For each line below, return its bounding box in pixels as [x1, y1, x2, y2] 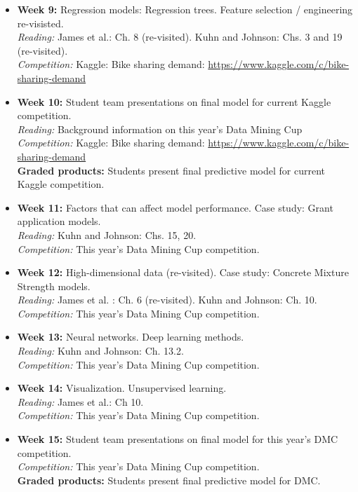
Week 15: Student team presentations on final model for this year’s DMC [17, 432, 338, 446]
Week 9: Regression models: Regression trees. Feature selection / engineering [17, 2, 353, 16]
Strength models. [17, 278, 91, 293]
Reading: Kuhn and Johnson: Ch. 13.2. [17, 343, 184, 358]
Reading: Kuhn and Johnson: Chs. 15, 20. [17, 227, 197, 242]
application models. [17, 214, 101, 228]
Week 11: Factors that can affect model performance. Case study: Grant [17, 200, 333, 214]
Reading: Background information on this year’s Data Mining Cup [17, 121, 303, 136]
